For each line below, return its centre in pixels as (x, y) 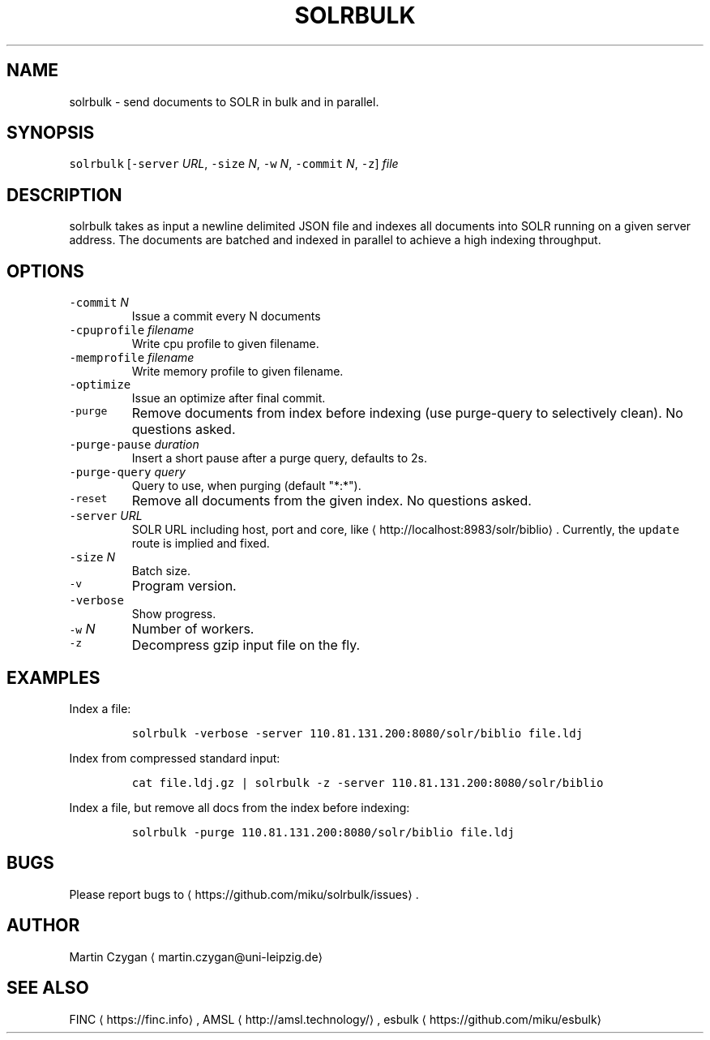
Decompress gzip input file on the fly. (246, 645)
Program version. (184, 586)
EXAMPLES (53, 677)
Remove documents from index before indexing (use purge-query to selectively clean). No (407, 413)
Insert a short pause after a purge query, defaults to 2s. (280, 458)
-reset (88, 499)
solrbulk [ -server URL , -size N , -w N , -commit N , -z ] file (234, 164)
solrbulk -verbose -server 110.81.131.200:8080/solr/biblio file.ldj (357, 733)
